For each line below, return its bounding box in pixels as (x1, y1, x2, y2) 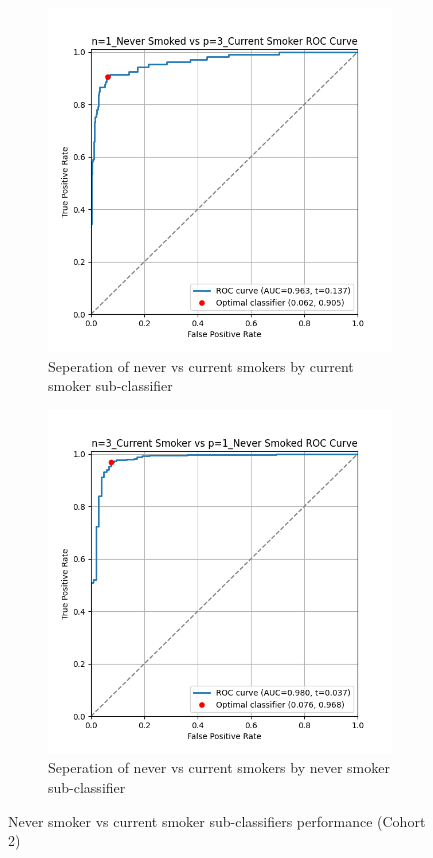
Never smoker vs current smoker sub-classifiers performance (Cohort (8, 810, 426, 831)
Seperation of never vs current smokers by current (48, 355, 354, 376)
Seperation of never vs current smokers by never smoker (48, 757, 390, 778)
